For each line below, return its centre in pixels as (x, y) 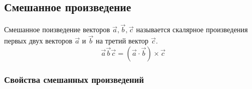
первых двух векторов (38, 41)
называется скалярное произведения (192, 29)
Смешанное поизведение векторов (57, 29)
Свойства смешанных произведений (74, 79)
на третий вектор (122, 41)
